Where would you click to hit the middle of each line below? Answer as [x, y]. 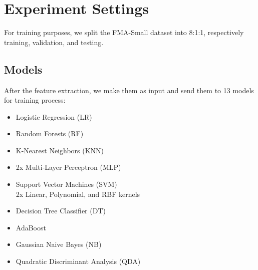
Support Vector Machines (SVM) [66, 184]
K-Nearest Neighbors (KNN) [60, 150]
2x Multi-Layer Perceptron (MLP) [68, 167]
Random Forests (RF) [50, 133]
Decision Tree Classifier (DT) [61, 211]
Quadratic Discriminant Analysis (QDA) [78, 261]
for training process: [35, 100]
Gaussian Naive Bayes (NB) [59, 244]
